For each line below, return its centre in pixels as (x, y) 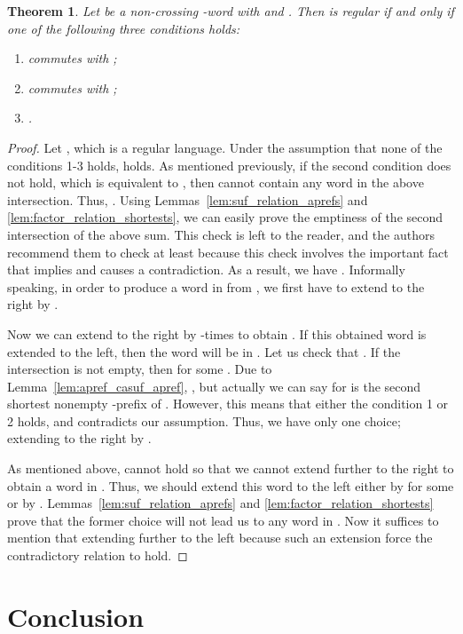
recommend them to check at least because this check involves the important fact (228, 252)
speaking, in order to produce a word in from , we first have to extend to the (216, 286)
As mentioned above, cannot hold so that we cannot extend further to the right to (231, 468)
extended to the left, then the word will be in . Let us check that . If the (204, 351)
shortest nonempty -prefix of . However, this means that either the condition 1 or (228, 404)
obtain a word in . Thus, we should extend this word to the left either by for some (231, 485)
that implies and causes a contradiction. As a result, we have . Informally (206, 269)
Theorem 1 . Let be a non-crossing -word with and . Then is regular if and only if (231, 11)
